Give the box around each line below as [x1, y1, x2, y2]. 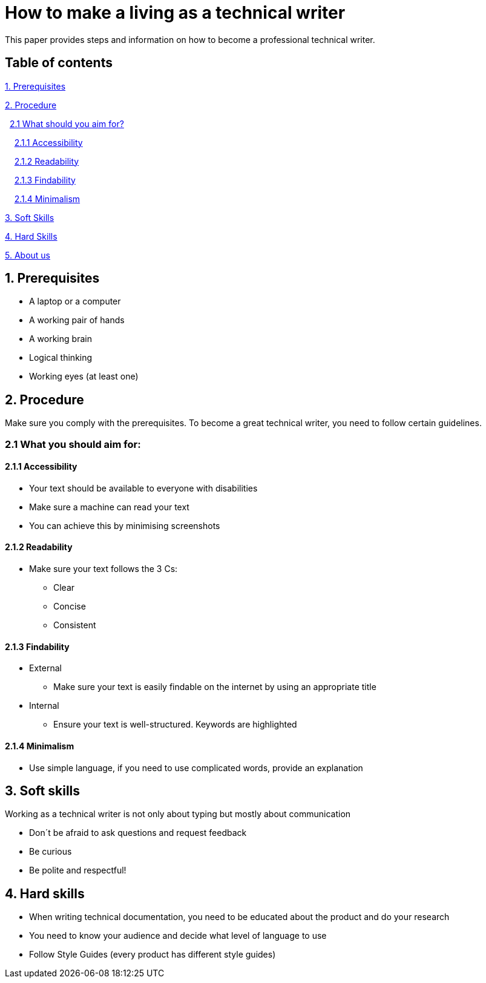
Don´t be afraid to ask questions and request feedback [29, 827, 247, 838]
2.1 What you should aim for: [5, 438, 141, 450]
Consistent [53, 620, 96, 631]
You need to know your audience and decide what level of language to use [29, 930, 327, 941]
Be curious [29, 846, 72, 857]
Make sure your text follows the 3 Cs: [29, 564, 178, 574]
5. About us [5, 249, 50, 260]
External [29, 663, 62, 674]
